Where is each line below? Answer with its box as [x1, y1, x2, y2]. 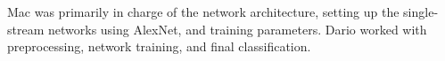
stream [7, 19, 45, 38]
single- [403, 3, 439, 20]
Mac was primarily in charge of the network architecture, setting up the [7, 3, 400, 20]
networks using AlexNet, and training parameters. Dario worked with [47, 19, 427, 38]
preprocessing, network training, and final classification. [7, 37, 311, 56]
